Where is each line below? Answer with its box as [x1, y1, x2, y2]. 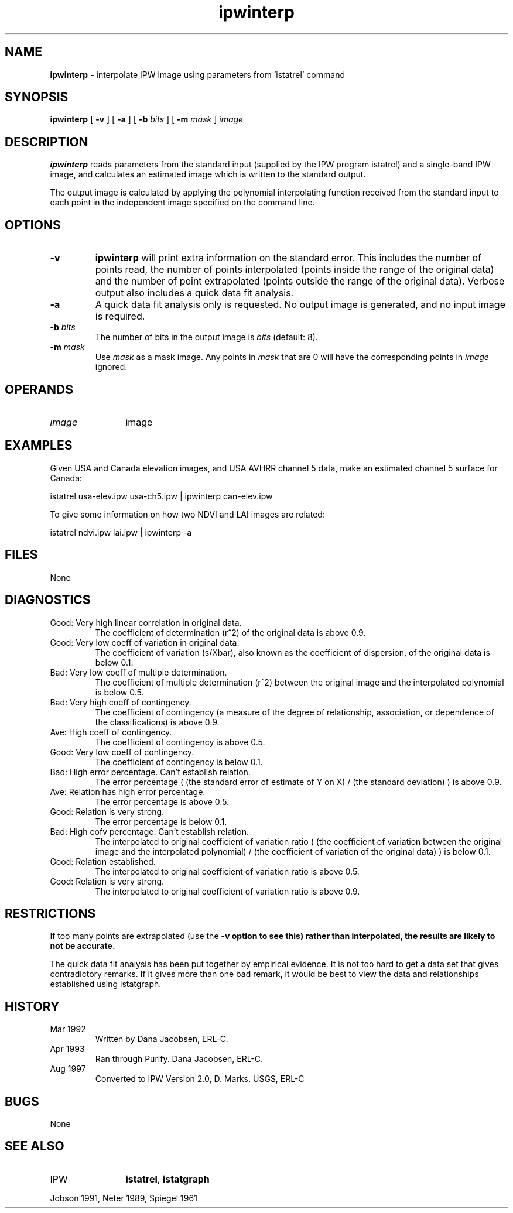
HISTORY [5, 999, 60, 1014]
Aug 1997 [50, 1064, 86, 1074]
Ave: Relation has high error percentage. [50, 786, 206, 797]
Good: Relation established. [50, 856, 156, 866]
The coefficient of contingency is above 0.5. [95, 736, 265, 747]
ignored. [95, 362, 128, 372]
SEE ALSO [5, 1139, 64, 1154]
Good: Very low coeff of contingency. [50, 746, 194, 757]
